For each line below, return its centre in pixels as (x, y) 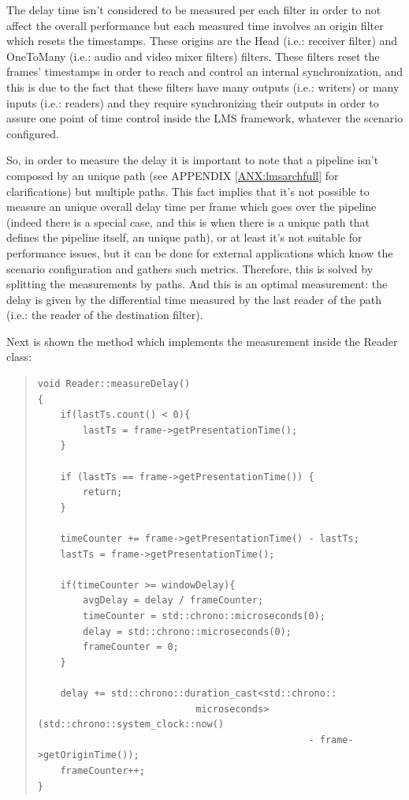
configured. (33, 133)
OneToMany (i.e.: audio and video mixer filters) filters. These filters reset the (193, 56)
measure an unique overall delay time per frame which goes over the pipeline (191, 207)
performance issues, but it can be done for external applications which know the (200, 252)
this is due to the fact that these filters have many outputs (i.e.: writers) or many (203, 86)
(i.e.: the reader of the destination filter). (105, 315)
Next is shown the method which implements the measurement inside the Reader (202, 341)
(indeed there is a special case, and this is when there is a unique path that (188, 222)
